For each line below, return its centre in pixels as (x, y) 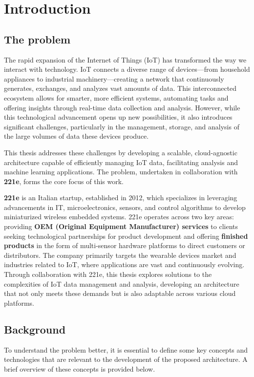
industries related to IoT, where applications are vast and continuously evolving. (124, 264)
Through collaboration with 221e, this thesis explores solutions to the (108, 274)
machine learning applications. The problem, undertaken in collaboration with (121, 172)
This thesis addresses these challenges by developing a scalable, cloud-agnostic (121, 152)
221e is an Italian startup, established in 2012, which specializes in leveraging (121, 198)
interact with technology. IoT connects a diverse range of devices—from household (127, 69)
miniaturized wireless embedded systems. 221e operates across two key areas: (119, 217)
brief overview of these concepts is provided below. (80, 368)
